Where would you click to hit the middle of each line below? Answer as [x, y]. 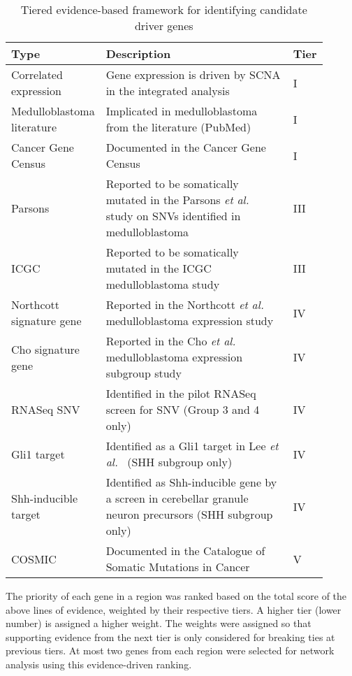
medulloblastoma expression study [190, 321]
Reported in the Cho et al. [171, 341]
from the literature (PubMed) [178, 127]
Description [138, 53]
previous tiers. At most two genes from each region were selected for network [170, 650]
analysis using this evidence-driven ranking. [99, 664]
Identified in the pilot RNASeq [181, 393]
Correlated [37, 74]
